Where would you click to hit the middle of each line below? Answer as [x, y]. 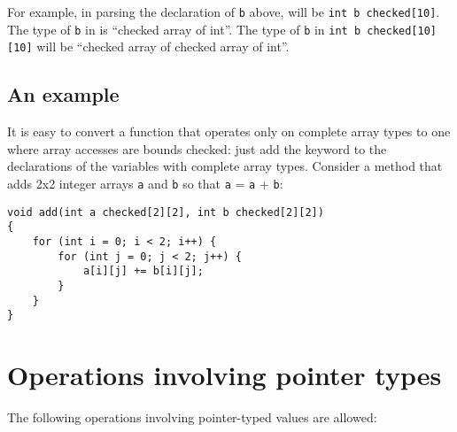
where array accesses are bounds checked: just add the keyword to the [197, 148]
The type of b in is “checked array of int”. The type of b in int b [184, 29]
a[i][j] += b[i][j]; [143, 271]
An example [63, 94]
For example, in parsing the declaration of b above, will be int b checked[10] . [224, 12]
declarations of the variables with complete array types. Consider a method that [225, 166]
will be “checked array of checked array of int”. [163, 46]
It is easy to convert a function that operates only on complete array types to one [229, 131]
